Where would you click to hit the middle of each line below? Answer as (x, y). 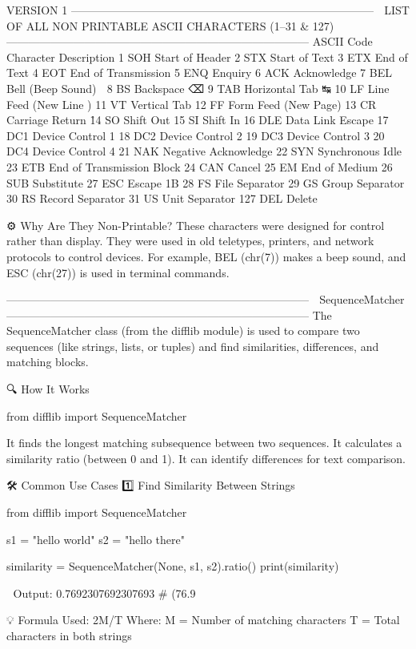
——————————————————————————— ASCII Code (190, 41)
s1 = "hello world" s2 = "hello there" (96, 539)
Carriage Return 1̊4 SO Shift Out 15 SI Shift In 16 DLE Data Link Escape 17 (198, 120)
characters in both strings (69, 635)
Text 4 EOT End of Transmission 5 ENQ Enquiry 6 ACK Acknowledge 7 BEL (199, 73)
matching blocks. (48, 362)
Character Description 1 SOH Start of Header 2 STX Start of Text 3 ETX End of (207, 56)
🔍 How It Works (48, 389)
